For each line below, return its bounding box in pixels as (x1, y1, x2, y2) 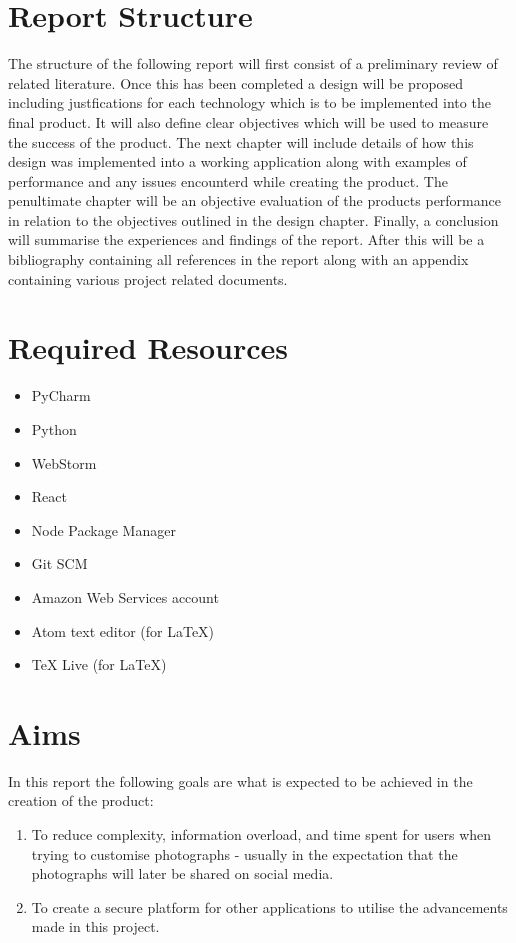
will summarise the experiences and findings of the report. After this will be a (8, 229, 485, 250)
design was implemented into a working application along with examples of (8, 151, 467, 172)
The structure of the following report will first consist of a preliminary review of (8, 53, 498, 74)
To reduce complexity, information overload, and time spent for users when (31, 824, 492, 845)
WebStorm (31, 452, 97, 473)
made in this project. (31, 916, 160, 937)
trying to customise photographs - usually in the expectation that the (31, 843, 458, 864)
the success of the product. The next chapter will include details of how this (8, 131, 474, 152)
